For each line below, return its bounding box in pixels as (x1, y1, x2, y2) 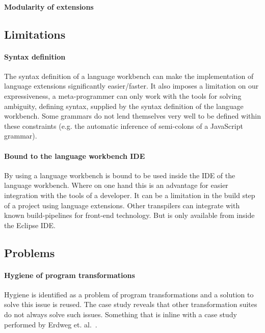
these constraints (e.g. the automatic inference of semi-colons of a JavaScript (4, 120, 243, 131)
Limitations (4, 26, 66, 42)
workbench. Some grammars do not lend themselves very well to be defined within (4, 110, 261, 121)
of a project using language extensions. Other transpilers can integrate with (4, 200, 240, 210)
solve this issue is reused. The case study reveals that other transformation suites (4, 299, 257, 310)
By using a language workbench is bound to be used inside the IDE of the (4, 170, 235, 180)
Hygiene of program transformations (4, 269, 135, 280)
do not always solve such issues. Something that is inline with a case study (4, 309, 237, 320)
